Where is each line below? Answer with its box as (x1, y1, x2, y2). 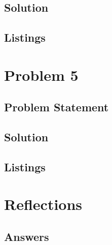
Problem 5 (4, 64, 79, 85)
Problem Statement (4, 99, 109, 115)
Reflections (4, 194, 83, 215)
